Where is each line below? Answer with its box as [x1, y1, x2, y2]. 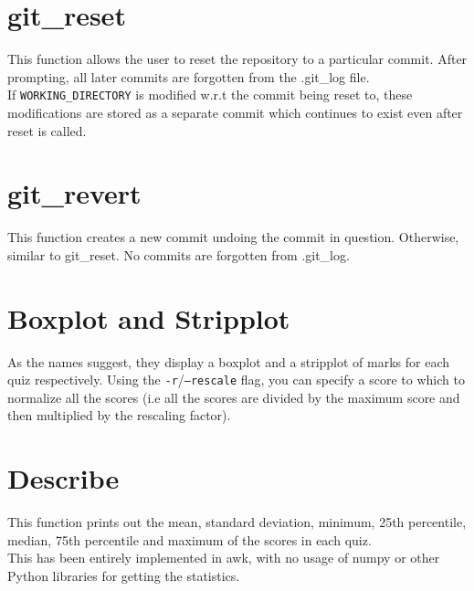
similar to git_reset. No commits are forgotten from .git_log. [7, 245, 350, 264]
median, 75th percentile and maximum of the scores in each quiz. [7, 530, 372, 549]
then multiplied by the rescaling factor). [7, 406, 231, 425]
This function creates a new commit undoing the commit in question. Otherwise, [7, 227, 459, 247]
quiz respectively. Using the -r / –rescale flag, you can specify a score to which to [7, 370, 465, 389]
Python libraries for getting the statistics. [7, 565, 240, 585]
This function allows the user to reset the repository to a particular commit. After [7, 49, 468, 69]
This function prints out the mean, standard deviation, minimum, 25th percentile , [7, 512, 467, 532]
